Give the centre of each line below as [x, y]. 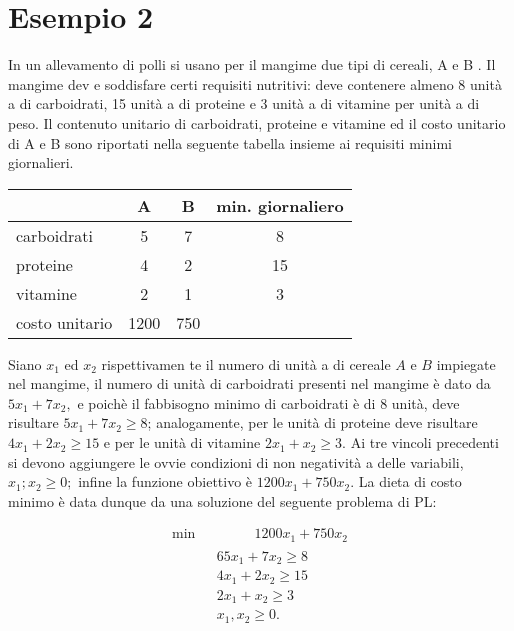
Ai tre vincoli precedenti [424, 442]
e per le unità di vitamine [182, 442]
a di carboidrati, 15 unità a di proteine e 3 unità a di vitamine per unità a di [244, 103]
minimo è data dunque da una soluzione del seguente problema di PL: [222, 500]
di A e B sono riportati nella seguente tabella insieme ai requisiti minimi [230, 142]
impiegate [466, 363]
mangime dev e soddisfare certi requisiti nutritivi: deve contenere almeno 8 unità [255, 83]
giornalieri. [41, 162]
